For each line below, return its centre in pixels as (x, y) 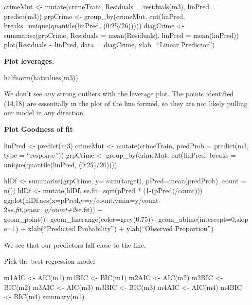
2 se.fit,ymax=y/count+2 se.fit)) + (53, 209)
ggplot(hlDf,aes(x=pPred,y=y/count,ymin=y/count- (82, 200)
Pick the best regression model (50, 261)
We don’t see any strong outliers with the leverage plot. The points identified (119, 94)
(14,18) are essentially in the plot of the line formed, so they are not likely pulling (126, 103)
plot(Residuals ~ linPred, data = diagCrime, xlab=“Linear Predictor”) (109, 45)
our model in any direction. (45, 113)
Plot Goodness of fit (38, 129)
